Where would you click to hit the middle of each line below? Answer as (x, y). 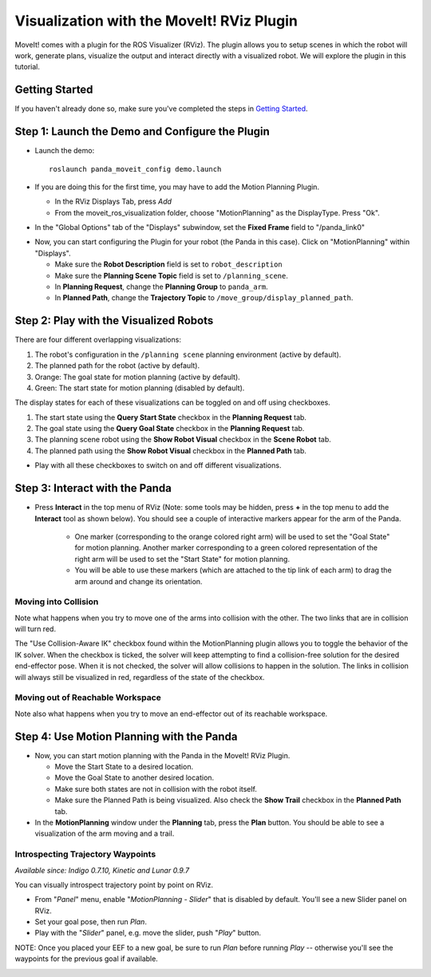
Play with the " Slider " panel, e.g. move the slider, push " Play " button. (148, 933)
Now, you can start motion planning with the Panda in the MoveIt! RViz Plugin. (162, 755)
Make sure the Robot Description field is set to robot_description (168, 264)
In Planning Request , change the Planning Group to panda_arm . (162, 287)
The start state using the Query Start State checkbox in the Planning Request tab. (171, 417)
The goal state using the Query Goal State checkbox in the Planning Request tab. (170, 429)
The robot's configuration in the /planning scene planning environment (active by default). (188, 354)
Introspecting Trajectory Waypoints (85, 854)
